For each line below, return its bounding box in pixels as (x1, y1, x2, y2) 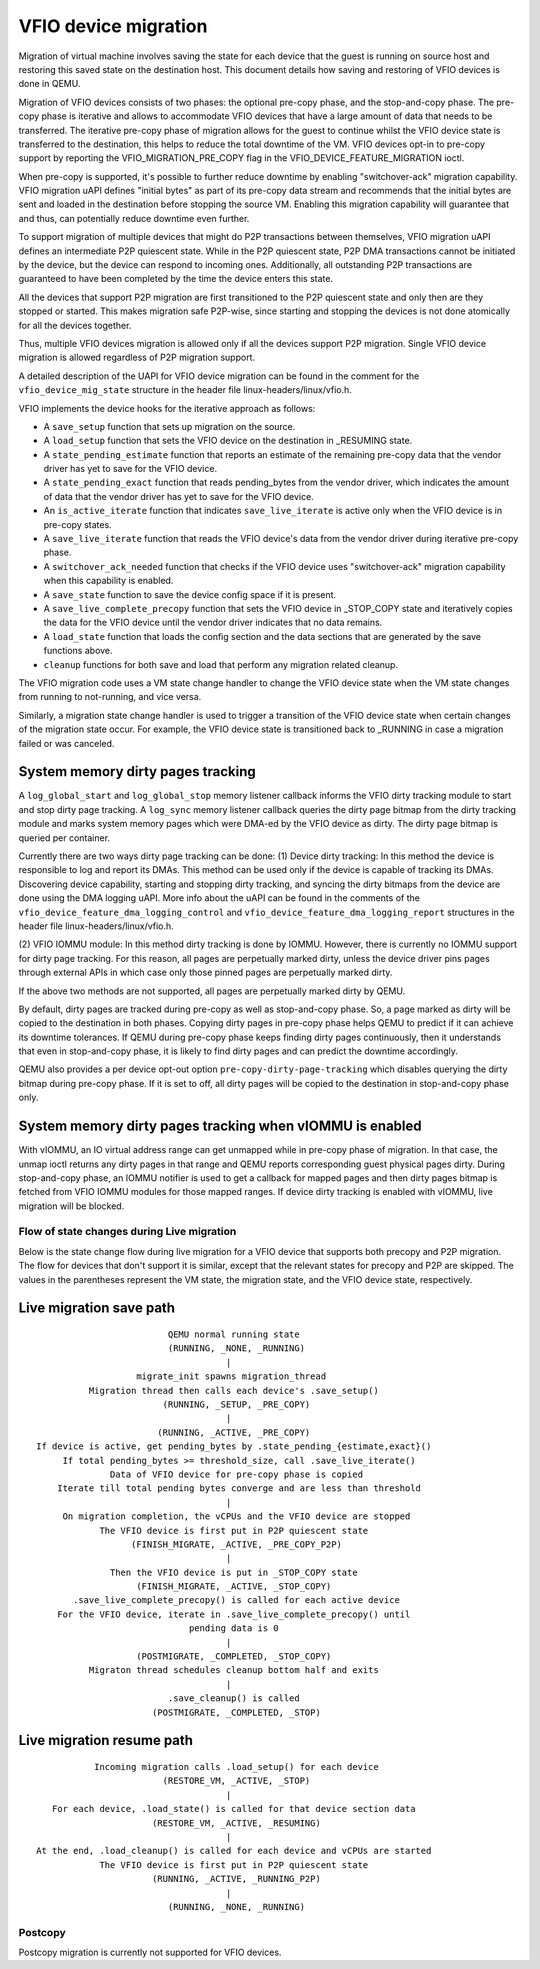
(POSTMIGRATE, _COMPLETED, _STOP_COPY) (136, 1651, 332, 1662)
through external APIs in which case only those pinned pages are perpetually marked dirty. (18, 966, 393, 979)
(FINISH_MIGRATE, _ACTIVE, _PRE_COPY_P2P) (130, 1538, 342, 1550)
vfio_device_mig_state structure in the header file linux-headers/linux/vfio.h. (18, 384, 352, 396)
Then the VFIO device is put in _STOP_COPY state (110, 1566, 359, 1578)
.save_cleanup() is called (167, 1693, 300, 1704)
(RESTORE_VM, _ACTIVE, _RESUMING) (151, 1817, 322, 1829)
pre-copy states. (43, 518, 112, 530)
